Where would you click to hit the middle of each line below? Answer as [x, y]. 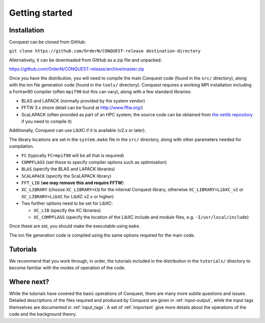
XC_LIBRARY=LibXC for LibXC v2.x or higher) [67, 196]
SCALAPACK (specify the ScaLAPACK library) [66, 176]
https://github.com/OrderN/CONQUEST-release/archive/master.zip [77, 69]
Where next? [29, 282]
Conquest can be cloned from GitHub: [47, 42]
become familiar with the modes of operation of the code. [67, 268]
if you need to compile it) [47, 121]
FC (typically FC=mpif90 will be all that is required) [73, 155]
